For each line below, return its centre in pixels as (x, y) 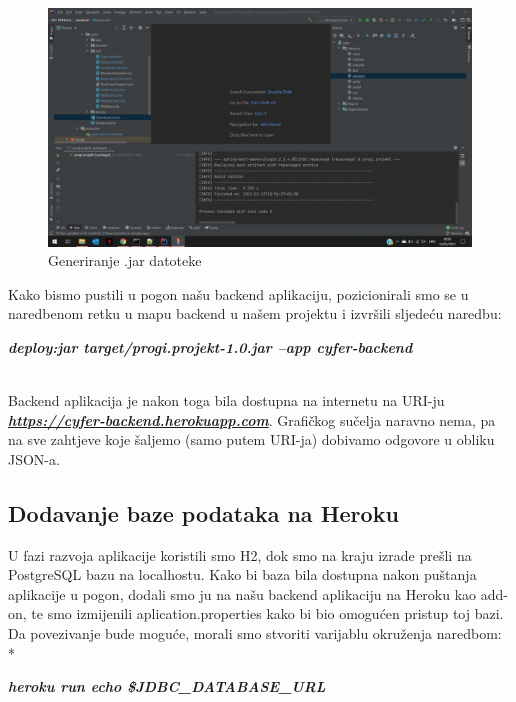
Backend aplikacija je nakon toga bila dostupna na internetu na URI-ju (226, 400)
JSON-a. (34, 458)
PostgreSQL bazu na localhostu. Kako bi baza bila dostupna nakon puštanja (242, 574)
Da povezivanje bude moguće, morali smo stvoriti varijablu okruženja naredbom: (255, 633)
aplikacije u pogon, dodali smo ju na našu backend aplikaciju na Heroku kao (242, 593)
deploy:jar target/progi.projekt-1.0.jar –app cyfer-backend (210, 346)
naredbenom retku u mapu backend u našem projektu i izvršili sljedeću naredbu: (255, 313)
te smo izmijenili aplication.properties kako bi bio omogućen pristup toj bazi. (267, 613)
